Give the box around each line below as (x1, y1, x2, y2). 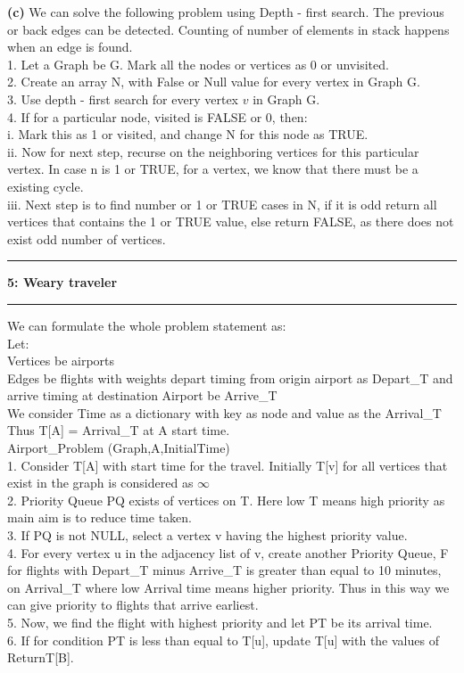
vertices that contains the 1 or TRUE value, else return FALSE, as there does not (7, 212, 454, 231)
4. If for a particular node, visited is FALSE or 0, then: (7, 107, 308, 126)
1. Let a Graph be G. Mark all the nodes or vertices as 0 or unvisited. (7, 54, 389, 73)
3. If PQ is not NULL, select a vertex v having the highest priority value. (7, 526, 408, 545)
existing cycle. (7, 176, 84, 195)
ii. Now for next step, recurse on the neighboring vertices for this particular (7, 142, 419, 160)
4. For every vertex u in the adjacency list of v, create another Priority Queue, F (7, 543, 449, 562)
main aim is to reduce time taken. (7, 508, 192, 527)
